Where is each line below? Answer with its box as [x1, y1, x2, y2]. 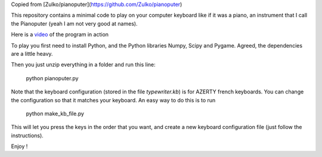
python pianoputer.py [26, 74, 79, 81]
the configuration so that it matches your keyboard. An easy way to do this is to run [11, 96, 216, 103]
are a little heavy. [11, 50, 53, 57]
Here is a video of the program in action [11, 31, 109, 38]
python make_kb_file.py [26, 110, 85, 117]
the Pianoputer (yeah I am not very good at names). [11, 20, 138, 27]
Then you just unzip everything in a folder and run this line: [11, 61, 156, 68]
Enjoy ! [11, 143, 28, 150]
